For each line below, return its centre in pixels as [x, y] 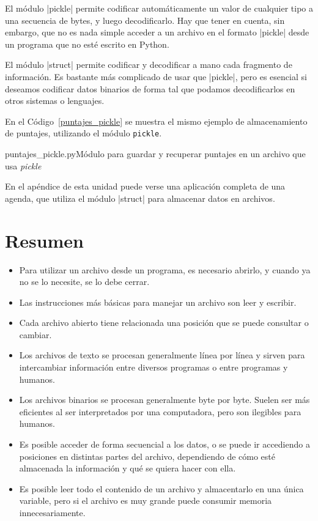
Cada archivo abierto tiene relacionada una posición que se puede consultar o [164, 323]
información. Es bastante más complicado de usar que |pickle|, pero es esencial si [156, 76]
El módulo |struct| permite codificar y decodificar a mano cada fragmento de [149, 65]
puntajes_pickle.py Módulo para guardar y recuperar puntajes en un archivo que [155, 153]
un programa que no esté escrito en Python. [87, 44]
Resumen [44, 240]
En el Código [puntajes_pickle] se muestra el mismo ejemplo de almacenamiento [156, 121]
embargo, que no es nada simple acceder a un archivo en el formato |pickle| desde [157, 32]
